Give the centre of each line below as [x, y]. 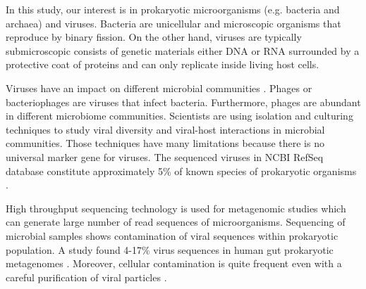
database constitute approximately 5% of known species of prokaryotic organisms [181, 171]
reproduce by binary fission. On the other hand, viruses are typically [154, 37]
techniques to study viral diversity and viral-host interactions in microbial [165, 129]
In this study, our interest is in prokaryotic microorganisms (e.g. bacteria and [173, 9]
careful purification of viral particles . [86, 277]
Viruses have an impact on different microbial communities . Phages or [159, 88]
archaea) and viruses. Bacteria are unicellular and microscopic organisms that [173, 23]
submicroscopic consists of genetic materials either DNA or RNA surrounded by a [183, 50]
